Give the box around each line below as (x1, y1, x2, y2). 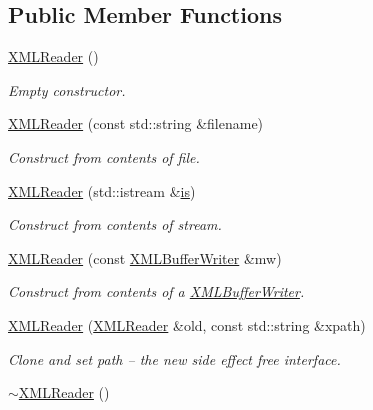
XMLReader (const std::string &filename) (8, 113, 264, 134)
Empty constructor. (8, 79, 126, 100)
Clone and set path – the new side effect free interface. (8, 348, 341, 369)
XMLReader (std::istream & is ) (8, 180, 196, 201)
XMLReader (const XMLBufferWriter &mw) (8, 247, 282, 268)
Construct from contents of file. (8, 146, 200, 167)
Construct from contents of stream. (8, 214, 222, 235)
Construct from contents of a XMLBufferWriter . (8, 281, 305, 302)
